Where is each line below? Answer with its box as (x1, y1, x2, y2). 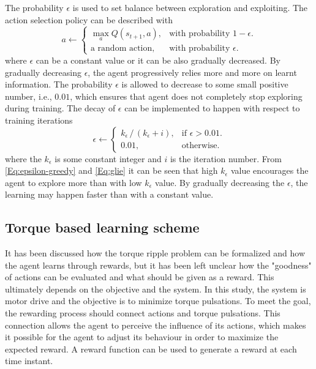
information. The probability (5, 78, 113, 91)
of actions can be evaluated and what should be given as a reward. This (5, 270, 274, 283)
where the (5, 152, 42, 165)
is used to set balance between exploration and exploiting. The (72, 1, 308, 13)
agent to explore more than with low (5, 176, 142, 188)
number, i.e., (5, 89, 52, 102)
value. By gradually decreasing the (155, 176, 285, 188)
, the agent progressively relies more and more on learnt (88, 65, 297, 78)
